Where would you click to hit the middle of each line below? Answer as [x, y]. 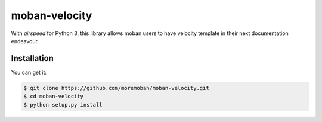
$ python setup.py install [63, 105]
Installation [32, 58]
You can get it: [29, 72]
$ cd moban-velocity [53, 97]
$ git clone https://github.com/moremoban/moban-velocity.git [116, 88]
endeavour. [25, 41]
